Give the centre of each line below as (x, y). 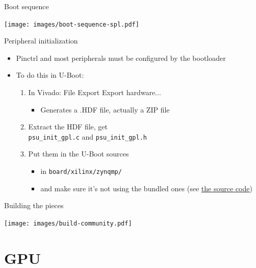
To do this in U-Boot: (50, 75)
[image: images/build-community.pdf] (68, 223)
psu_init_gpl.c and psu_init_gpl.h (87, 136)
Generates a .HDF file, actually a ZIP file (105, 109)
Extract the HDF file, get (68, 127)
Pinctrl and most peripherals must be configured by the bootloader (121, 58)
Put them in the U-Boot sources (79, 154)
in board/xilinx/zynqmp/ (81, 171)
